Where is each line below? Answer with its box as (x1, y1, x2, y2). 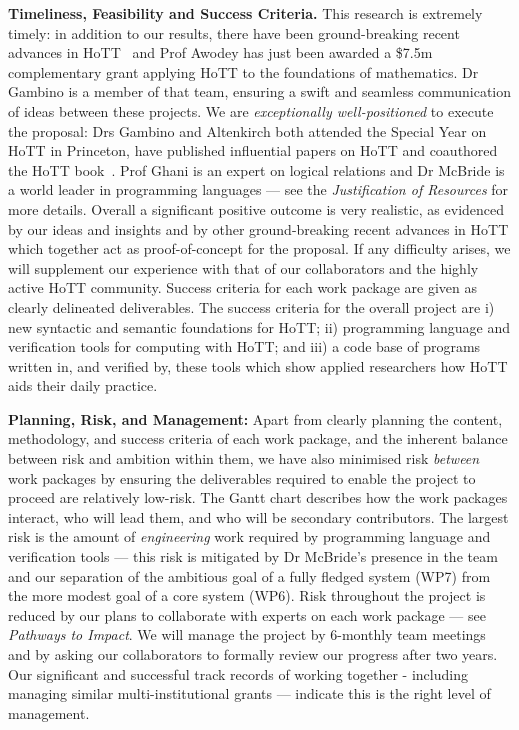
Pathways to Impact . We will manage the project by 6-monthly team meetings (8, 624, 486, 645)
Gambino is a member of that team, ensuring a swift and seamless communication (8, 81, 512, 102)
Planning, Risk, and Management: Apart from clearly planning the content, (8, 408, 503, 429)
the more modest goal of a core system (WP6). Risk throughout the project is (8, 585, 486, 606)
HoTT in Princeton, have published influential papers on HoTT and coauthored (8, 140, 498, 161)
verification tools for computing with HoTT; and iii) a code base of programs (8, 336, 481, 357)
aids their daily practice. (8, 375, 158, 396)
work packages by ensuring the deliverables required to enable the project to (8, 467, 476, 488)
